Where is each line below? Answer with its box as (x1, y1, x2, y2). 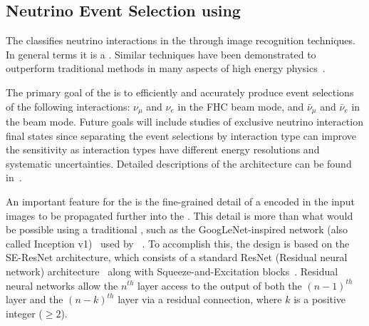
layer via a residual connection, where (118, 292, 282, 307)
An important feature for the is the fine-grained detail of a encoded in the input (6, 194, 355, 208)
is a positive (293, 292, 346, 307)
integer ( (6, 305, 43, 320)
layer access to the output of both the (137, 277, 302, 292)
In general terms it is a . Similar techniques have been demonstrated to (6, 46, 316, 61)
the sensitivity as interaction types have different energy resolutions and (6, 142, 320, 157)
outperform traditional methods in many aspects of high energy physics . (6, 61, 326, 76)
